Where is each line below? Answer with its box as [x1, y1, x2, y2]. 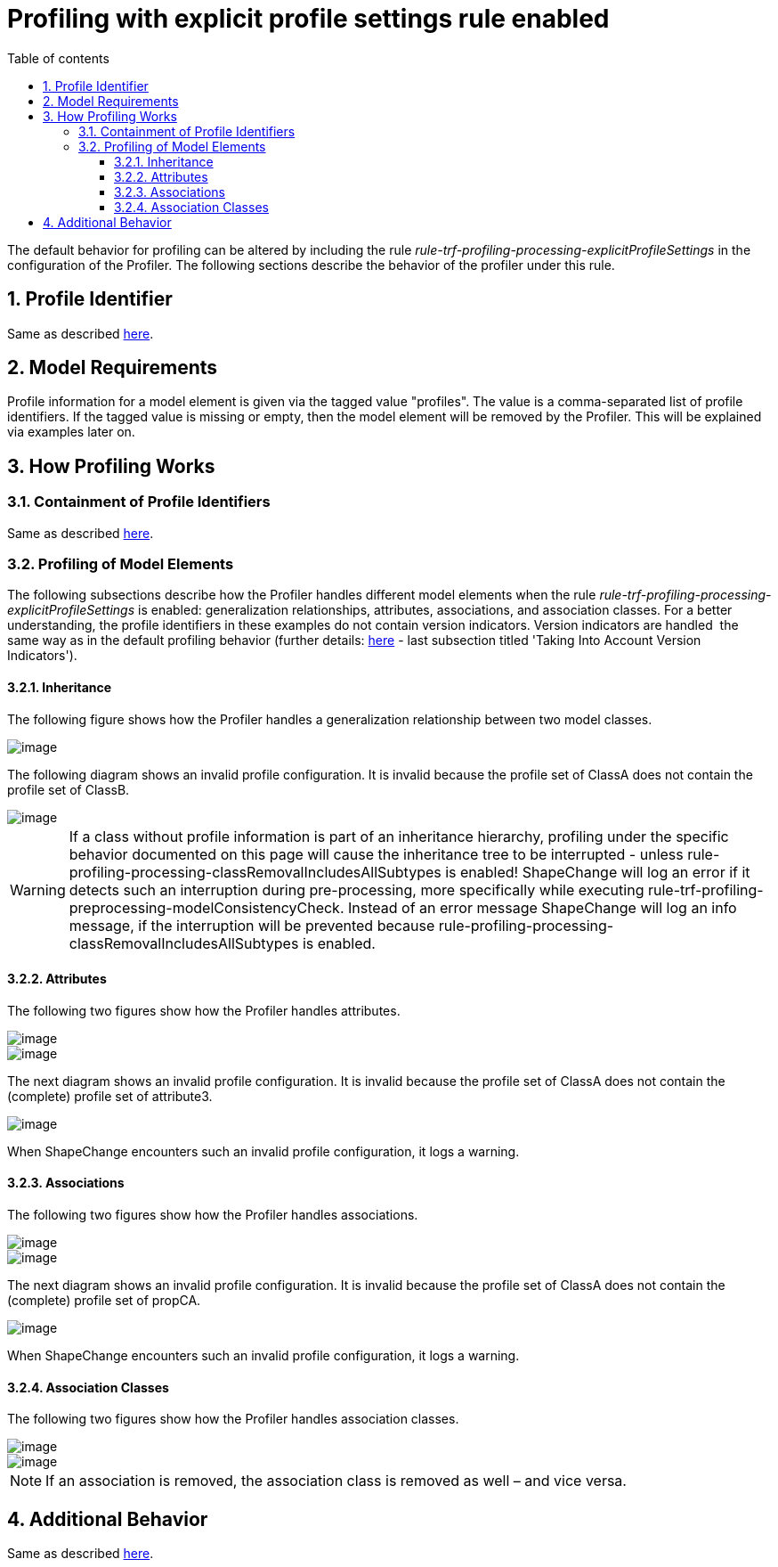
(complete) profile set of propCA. [7, 1293, 201, 1309]
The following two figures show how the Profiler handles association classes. [7, 1411, 459, 1427]
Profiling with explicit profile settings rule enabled [7, 4, 610, 34]
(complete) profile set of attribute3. [7, 1088, 213, 1104]
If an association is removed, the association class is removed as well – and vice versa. [45, 1472, 627, 1490]
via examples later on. [7, 424, 135, 440]
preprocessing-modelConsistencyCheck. [69, 898, 344, 917]
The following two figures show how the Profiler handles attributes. [7, 1002, 401, 1018]
